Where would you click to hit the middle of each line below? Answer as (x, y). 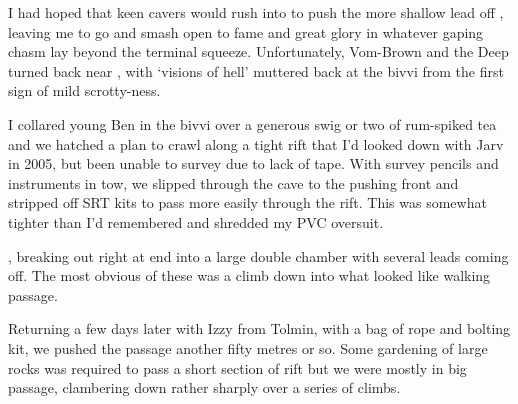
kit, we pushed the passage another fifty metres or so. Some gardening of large (248, 347)
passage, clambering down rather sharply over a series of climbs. (204, 387)
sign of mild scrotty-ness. (84, 90)
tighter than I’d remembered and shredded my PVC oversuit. (196, 221)
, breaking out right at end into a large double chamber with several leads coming (258, 255)
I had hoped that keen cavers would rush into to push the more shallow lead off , (256, 12)
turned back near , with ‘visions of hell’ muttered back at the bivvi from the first (256, 70)
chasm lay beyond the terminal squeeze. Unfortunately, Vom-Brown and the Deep (258, 51)
